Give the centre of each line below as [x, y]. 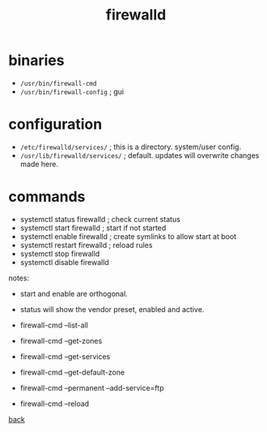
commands [47, 197]
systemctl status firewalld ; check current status [100, 219]
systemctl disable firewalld [64, 262]
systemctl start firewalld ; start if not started [93, 228]
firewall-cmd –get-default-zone [72, 372]
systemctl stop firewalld [60, 254]
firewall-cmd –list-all [54, 325]
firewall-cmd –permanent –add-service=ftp [92, 387]
